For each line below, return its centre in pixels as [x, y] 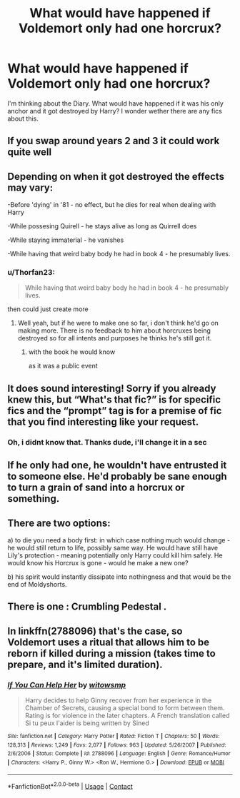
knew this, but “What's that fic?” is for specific [114, 399]
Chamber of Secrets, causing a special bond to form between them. [125, 708]
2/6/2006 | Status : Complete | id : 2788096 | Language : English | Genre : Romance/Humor [119, 754]
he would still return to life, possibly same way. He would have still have [113, 547]
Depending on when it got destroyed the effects [116, 176]
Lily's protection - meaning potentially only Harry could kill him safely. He [115, 555]
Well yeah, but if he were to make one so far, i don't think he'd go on [118, 323]
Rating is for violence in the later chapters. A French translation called [127, 716]
